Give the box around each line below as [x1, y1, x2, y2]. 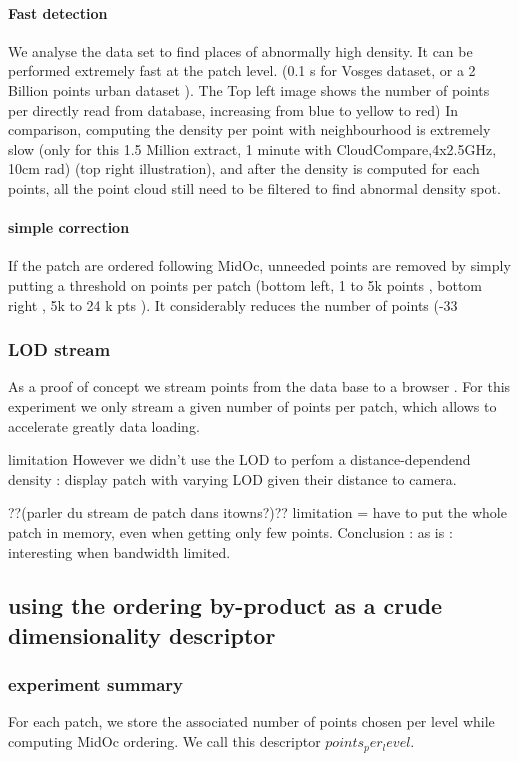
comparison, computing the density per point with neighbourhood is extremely [8, 119, 491, 140]
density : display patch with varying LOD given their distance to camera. [8, 468, 457, 489]
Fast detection [8, 2, 108, 23]
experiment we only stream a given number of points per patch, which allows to [8, 395, 497, 416]
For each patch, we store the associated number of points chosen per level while [8, 711, 495, 732]
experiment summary [8, 672, 183, 697]
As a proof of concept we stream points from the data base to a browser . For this [8, 376, 511, 397]
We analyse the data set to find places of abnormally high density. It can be [8, 40, 473, 61]
